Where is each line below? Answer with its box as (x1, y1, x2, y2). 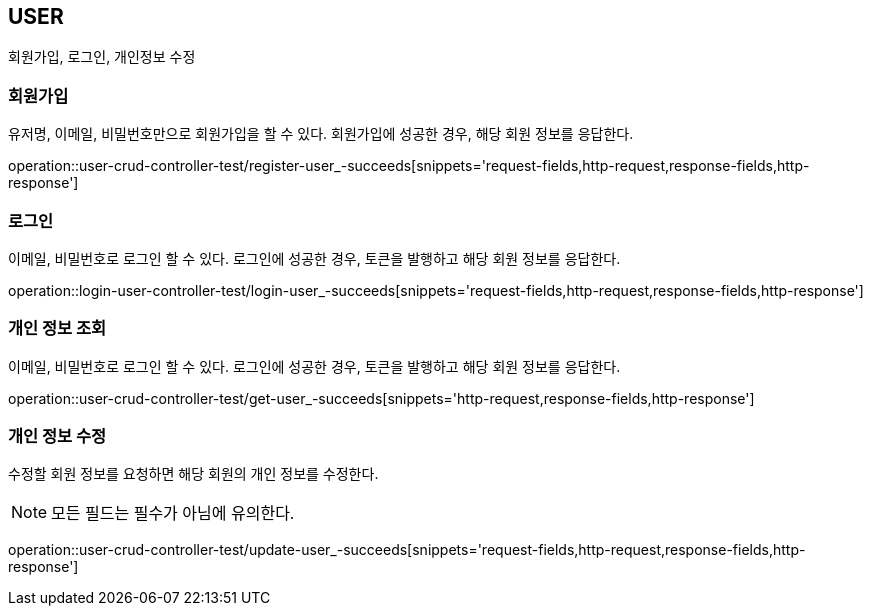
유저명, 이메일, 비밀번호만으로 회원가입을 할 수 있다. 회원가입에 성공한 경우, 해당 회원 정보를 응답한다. (8, 125, 634, 143)
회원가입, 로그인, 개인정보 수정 (8, 48, 196, 66)
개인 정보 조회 (8, 318, 107, 339)
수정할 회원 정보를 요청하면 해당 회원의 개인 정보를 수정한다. (8, 465, 379, 483)
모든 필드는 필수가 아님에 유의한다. (51, 503, 295, 524)
